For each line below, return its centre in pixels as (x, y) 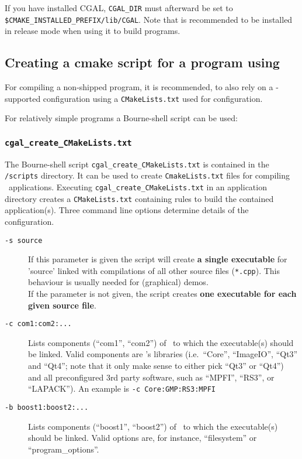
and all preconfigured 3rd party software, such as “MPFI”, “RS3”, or (151, 377)
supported (23, 98)
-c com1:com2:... (38, 324)
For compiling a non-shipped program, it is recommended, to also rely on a (139, 87)
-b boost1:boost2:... (47, 407)
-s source (24, 240)
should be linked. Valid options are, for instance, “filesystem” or (143, 438)
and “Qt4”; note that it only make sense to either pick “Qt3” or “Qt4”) (156, 366)
